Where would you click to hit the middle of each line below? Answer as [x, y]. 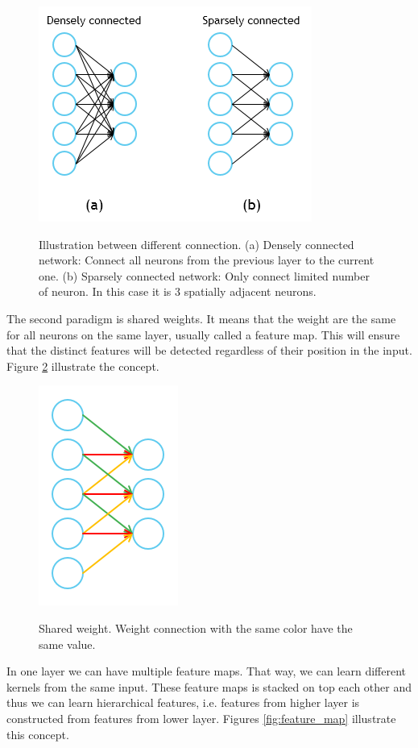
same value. [67, 644]
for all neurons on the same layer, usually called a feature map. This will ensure [203, 334]
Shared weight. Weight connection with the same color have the [196, 627]
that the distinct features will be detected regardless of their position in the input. [209, 350]
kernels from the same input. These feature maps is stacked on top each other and [209, 686]
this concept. [38, 734]
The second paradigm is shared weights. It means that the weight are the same [201, 318]
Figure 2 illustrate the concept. [83, 366]
